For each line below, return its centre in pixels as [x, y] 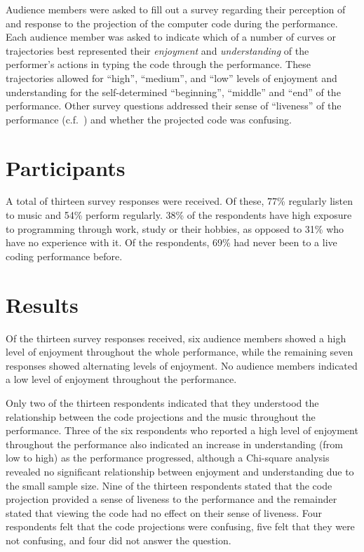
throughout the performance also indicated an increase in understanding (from [174, 444]
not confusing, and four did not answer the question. [119, 540]
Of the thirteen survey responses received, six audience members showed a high [176, 338]
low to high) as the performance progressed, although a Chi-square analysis [168, 458]
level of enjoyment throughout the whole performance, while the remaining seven [180, 352]
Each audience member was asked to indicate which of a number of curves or [171, 37]
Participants [66, 167]
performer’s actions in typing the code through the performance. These [158, 64]
